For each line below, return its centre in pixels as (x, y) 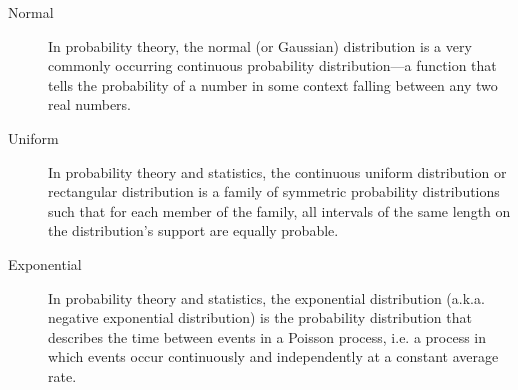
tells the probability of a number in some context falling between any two (273, 84)
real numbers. (89, 104)
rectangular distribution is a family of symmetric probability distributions (274, 191)
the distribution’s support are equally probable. (193, 230)
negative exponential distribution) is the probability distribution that (260, 317)
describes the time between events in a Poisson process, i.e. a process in (267, 336)
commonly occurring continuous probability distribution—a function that (272, 65)
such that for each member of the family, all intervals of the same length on (279, 210)
